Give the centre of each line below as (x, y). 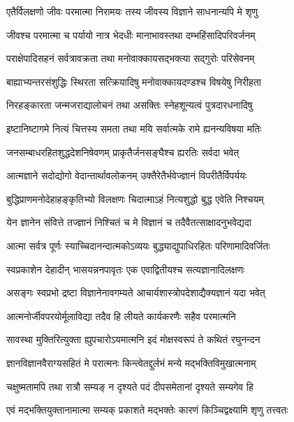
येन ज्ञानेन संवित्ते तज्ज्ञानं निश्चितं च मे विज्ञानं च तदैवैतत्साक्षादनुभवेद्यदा (129, 222)
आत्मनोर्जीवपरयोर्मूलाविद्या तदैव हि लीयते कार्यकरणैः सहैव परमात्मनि (121, 316)
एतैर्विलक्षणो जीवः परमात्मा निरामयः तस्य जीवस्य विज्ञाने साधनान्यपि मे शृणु (132, 11)
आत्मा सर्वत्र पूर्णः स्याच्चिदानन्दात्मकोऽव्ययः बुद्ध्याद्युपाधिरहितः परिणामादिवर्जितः (138, 245)
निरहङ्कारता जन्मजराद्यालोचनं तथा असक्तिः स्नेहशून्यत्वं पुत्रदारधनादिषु (130, 105)
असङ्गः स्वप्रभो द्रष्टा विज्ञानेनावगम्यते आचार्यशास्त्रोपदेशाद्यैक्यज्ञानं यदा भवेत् (136, 293)
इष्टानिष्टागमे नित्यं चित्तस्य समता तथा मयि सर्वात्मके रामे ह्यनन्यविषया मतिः (134, 128)
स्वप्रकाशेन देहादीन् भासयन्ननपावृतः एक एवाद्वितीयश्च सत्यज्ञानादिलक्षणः (126, 269)
